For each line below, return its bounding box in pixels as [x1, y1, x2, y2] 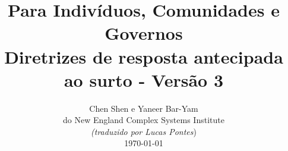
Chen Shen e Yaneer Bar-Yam [89, 102, 198, 114]
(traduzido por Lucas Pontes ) [91, 125, 197, 137]
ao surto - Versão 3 [64, 67, 224, 92]
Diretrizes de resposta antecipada [4, 44, 283, 68]
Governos [105, 21, 183, 45]
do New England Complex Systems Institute [63, 114, 224, 126]
